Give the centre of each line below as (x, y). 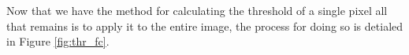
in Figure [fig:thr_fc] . (58, 41)
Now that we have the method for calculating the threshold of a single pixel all (197, 10)
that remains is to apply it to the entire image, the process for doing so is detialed (205, 26)
